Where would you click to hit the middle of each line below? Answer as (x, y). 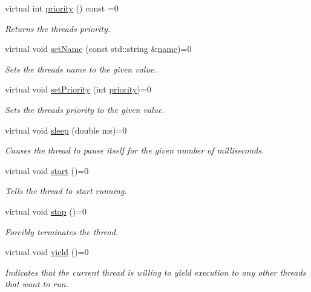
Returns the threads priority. (58, 28)
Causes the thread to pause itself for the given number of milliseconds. (135, 150)
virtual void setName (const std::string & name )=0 (98, 49)
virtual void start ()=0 (47, 170)
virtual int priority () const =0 (62, 8)
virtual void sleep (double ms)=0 (66, 130)
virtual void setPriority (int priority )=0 (78, 89)
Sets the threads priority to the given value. (85, 109)
